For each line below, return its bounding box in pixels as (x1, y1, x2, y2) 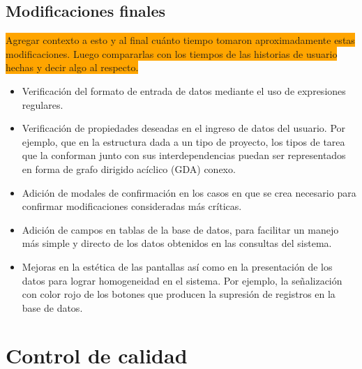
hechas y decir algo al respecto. (6, 60, 139, 75)
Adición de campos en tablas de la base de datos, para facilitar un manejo (22, 222, 339, 236)
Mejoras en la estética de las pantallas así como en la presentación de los (22, 259, 333, 273)
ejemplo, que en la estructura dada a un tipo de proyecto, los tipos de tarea (22, 134, 345, 149)
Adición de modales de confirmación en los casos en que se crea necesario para (22, 185, 356, 199)
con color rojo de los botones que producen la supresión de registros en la (22, 287, 335, 301)
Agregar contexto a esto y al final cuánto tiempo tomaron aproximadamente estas (6, 33, 355, 47)
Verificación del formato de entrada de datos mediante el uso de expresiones (22, 83, 346, 98)
